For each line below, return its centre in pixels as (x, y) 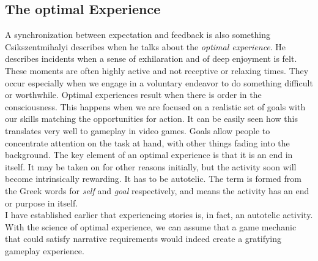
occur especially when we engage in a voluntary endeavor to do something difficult (159, 82)
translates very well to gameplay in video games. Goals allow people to (138, 130)
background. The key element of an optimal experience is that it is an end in (149, 155)
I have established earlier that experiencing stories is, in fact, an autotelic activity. (159, 215)
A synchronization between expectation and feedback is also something (138, 35)
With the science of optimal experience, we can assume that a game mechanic (151, 226)
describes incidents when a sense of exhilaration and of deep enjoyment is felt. (151, 59)
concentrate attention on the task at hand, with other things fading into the (147, 142)
